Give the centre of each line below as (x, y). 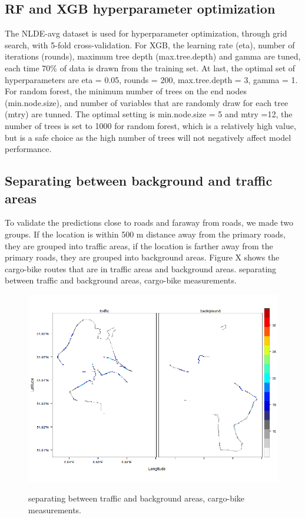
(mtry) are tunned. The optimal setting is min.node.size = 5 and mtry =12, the (149, 114)
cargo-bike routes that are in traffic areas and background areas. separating (141, 268)
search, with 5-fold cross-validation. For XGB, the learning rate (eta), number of (150, 44)
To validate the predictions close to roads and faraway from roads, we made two (149, 222)
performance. (28, 149)
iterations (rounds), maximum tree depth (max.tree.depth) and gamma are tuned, (153, 56)
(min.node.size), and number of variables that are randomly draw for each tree (147, 102)
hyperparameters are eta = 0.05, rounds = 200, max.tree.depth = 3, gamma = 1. (151, 79)
